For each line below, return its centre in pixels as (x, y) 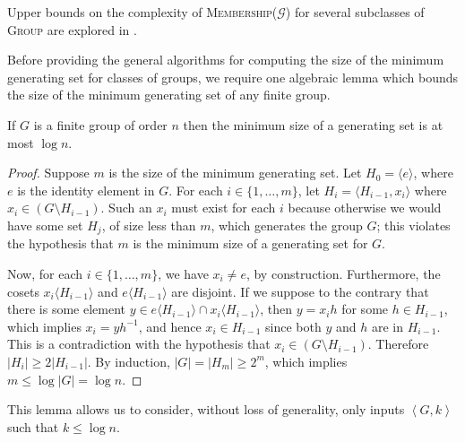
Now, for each (45, 273)
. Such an (126, 208)
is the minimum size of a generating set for (250, 243)
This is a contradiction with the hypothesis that (139, 344)
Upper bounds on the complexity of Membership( (142, 12)
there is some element (66, 309)
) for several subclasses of (355, 12)
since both (293, 326)
